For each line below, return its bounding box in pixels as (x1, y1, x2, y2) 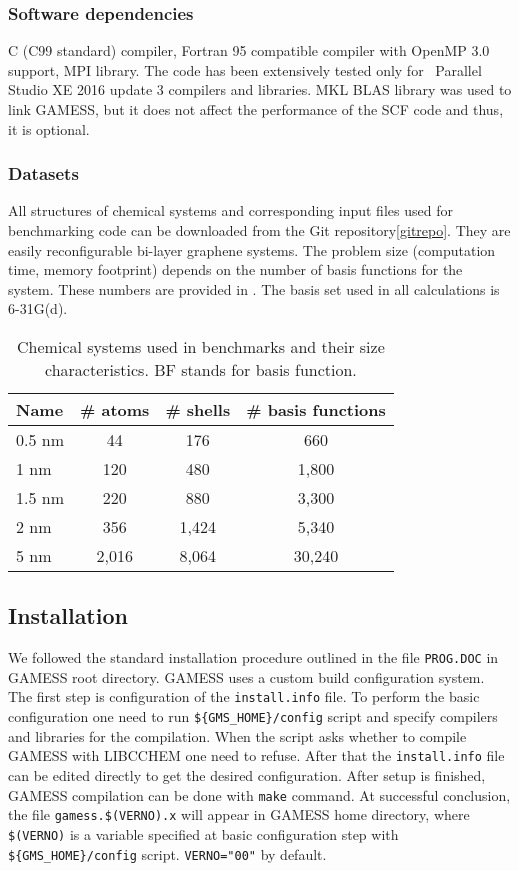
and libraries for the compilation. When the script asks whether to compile (8, 725, 467, 746)
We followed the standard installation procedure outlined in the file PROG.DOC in (8, 647, 499, 668)
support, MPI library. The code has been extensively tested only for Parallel (8, 59, 482, 80)
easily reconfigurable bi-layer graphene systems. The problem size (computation (8, 239, 496, 260)
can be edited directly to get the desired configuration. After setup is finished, (8, 764, 486, 785)
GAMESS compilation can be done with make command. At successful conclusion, (8, 784, 511, 805)
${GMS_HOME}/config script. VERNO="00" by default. (8, 843, 327, 864)
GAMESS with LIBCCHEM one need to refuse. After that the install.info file (8, 745, 505, 766)
